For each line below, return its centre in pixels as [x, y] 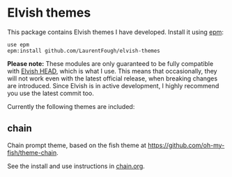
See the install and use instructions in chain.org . [76, 166]
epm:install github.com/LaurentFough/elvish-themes [84, 51]
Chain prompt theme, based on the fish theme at [77, 145]
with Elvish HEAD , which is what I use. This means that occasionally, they [112, 71]
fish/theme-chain [32, 152]
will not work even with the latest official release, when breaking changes [113, 78]
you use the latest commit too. [51, 93]
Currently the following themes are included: [71, 106]
